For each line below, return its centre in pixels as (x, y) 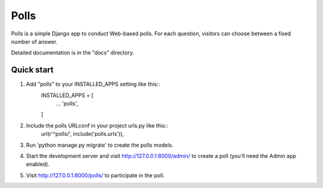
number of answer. (34, 41)
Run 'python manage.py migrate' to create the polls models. (100, 145)
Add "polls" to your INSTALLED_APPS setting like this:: (93, 84)
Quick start (32, 70)
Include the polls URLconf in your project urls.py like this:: (97, 125)
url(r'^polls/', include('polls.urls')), (83, 134)
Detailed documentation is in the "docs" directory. (73, 53)
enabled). (38, 164)
